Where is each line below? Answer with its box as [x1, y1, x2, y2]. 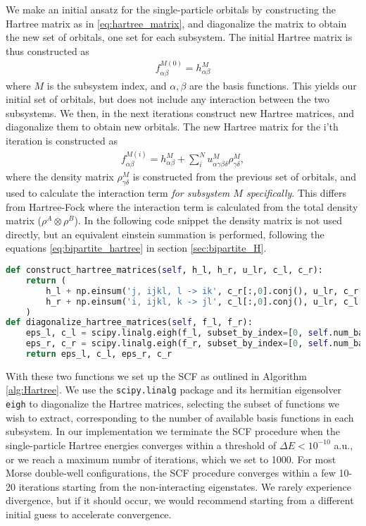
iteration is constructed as [6, 133, 118, 148]
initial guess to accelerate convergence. [6, 506, 172, 521]
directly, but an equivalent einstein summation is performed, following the [6, 226, 324, 241]
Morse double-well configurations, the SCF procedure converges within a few [6, 465, 336, 480]
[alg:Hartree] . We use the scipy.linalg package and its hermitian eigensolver [6, 382, 342, 397]
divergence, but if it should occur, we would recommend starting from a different [6, 493, 354, 508]
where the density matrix [6, 169, 114, 184]
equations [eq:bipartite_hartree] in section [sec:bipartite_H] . [6, 240, 267, 255]
